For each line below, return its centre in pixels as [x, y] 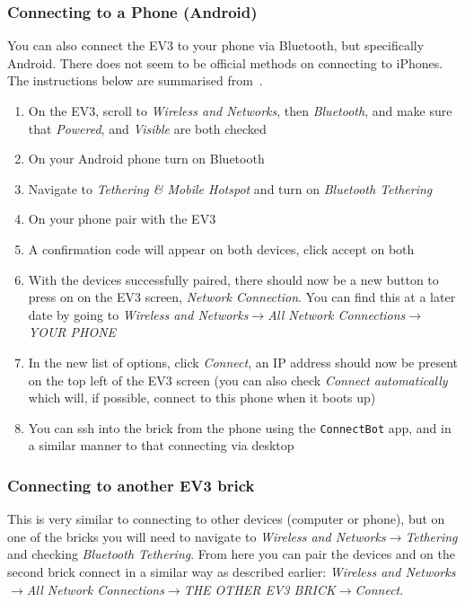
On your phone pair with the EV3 [122, 219]
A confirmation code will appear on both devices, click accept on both [221, 248]
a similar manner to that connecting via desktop [161, 445]
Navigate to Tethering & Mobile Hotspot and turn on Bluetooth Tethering [230, 188]
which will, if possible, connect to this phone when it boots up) [202, 398]
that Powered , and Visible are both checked [147, 128]
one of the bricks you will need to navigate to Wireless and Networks [197, 536]
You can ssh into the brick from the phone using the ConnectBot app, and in [240, 427]
